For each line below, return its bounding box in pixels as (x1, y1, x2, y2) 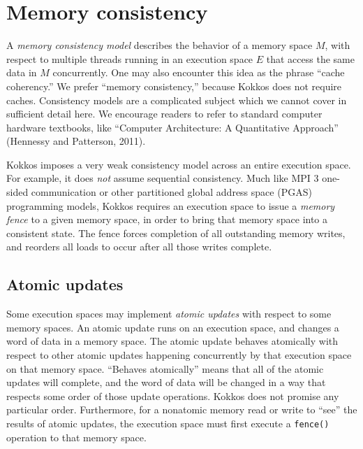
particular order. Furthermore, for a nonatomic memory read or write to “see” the (6, 402, 357, 417)
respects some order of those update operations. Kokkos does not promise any (6, 388, 339, 403)
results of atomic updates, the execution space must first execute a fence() (6, 415, 329, 430)
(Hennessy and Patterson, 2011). (6, 134, 146, 148)
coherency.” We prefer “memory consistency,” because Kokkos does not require (6, 78, 342, 93)
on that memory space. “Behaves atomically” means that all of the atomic (6, 361, 324, 376)
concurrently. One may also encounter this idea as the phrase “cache (52, 65, 345, 80)
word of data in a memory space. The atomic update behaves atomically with (6, 334, 339, 348)
